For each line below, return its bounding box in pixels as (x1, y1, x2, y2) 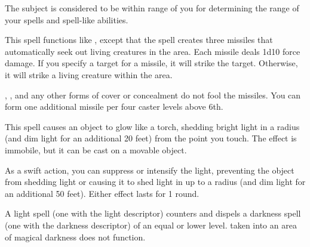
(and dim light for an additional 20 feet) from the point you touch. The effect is (5, 132, 297, 144)
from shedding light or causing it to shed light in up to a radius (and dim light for (5, 175, 306, 188)
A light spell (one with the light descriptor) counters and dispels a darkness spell (5, 207, 301, 220)
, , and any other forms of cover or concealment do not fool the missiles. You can (5, 88, 301, 101)
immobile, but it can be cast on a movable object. (5, 143, 187, 156)
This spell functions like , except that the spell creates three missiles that (5, 33, 273, 46)
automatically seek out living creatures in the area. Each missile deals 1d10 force (5, 45, 300, 57)
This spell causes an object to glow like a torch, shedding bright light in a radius (5, 120, 300, 132)
